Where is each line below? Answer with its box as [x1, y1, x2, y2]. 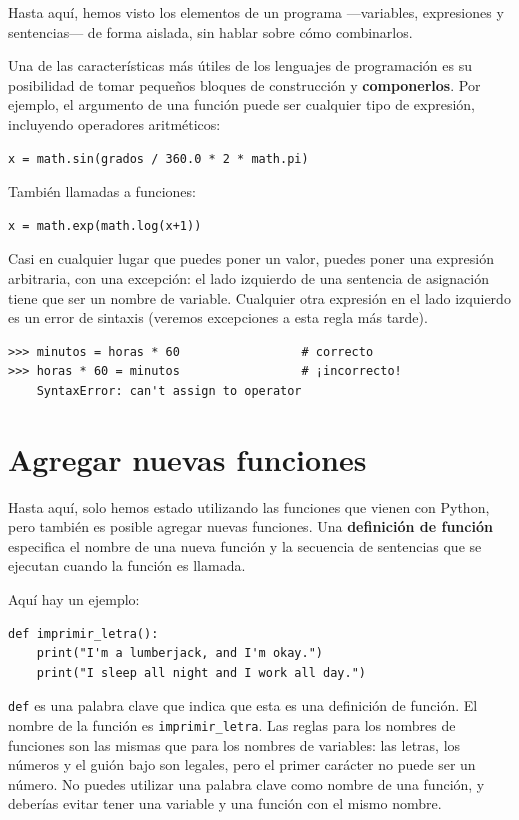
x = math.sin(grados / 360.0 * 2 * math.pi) [8, 151, 309, 166]
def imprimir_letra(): [8, 626, 159, 641]
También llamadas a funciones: [8, 181, 196, 202]
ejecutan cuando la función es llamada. [8, 555, 246, 576]
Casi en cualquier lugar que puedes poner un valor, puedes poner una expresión [8, 248, 494, 269]
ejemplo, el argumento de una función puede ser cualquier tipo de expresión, [8, 94, 475, 115]
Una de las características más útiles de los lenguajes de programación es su [8, 55, 472, 76]
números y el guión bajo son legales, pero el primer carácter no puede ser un [8, 754, 476, 775]
